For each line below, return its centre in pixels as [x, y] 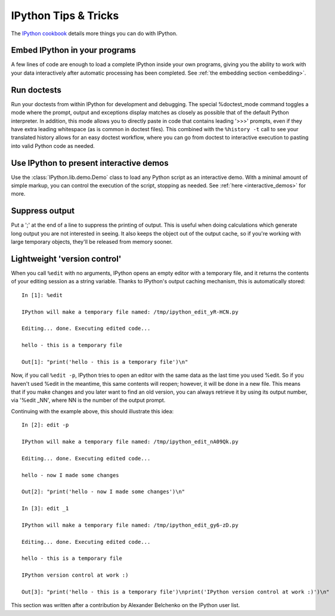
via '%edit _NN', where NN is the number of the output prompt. [88, 400]
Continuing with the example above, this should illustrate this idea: [92, 411]
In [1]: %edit [42, 295]
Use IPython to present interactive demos [90, 163]
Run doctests [36, 90]
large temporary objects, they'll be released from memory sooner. [92, 242]
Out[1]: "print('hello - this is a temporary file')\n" [105, 362]
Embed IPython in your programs [74, 50]
